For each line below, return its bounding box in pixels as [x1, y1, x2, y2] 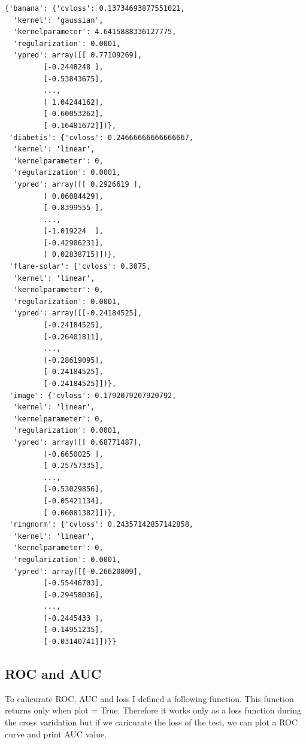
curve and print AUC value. [5, 727, 107, 740]
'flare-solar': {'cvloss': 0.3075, [9, 262, 151, 271]
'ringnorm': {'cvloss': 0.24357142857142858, [9, 520, 193, 529]
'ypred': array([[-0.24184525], [13, 309, 143, 318]
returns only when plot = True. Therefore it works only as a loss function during [5, 704, 301, 716]
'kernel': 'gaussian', [13, 16, 104, 25]
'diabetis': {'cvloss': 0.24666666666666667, [9, 133, 193, 142]
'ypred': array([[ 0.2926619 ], [13, 180, 143, 189]
